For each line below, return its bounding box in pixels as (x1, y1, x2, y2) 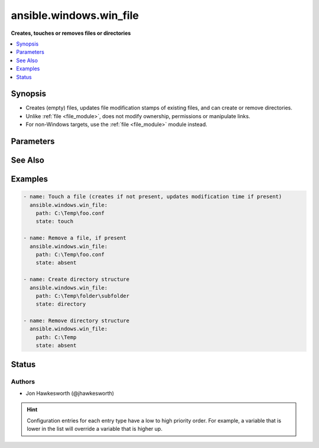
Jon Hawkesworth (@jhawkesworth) (25, 390, 115, 397)
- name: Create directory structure (23, 276, 130, 283)
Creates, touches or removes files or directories (11, 30, 131, 37)
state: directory (35, 301, 86, 307)
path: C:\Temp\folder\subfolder (35, 293, 130, 299)
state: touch (35, 218, 74, 225)
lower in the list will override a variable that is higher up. (27, 426, 162, 433)
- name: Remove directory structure (23, 317, 130, 324)
